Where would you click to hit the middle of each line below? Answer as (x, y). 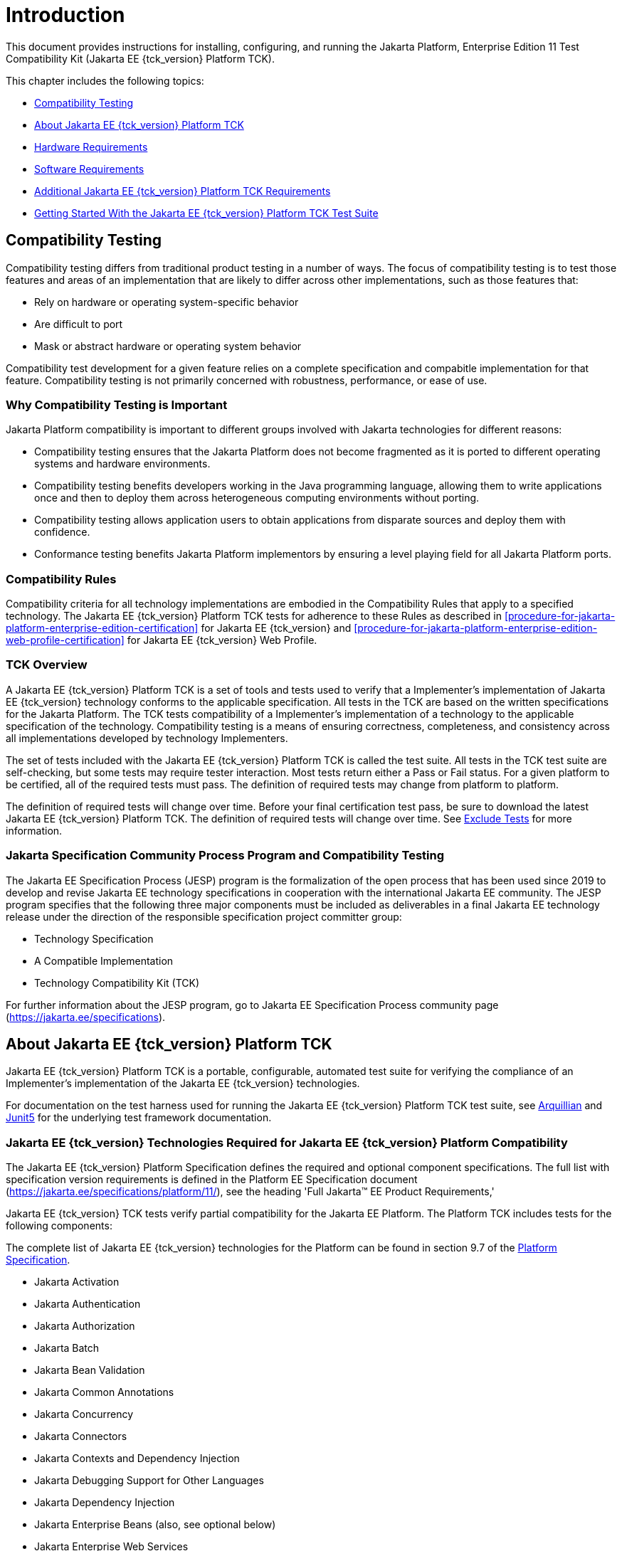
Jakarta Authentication (88, 1304)
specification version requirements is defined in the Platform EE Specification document (212, 1180)
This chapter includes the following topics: (105, 80)
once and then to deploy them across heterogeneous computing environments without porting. (257, 498)
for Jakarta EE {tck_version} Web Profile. (222, 640)
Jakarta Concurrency (84, 1414)
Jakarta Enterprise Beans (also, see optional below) (155, 1525)
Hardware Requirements (91, 147)
